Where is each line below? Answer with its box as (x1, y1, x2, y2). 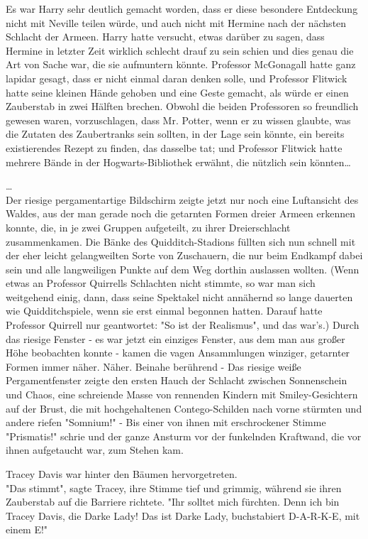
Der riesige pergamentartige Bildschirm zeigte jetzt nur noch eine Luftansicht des (6, 192, 359, 207)
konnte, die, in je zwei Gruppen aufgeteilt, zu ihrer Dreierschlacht (6, 219, 291, 234)
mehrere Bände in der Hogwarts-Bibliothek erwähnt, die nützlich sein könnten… (6, 154, 351, 169)
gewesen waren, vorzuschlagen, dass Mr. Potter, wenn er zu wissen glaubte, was (6, 112, 351, 127)
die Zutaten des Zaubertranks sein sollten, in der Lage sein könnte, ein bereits (6, 126, 345, 141)
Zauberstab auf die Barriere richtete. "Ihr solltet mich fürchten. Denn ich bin (6, 494, 340, 509)
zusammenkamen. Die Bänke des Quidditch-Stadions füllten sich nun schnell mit (6, 234, 356, 249)
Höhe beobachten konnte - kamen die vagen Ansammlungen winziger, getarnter (6, 345, 350, 360)
